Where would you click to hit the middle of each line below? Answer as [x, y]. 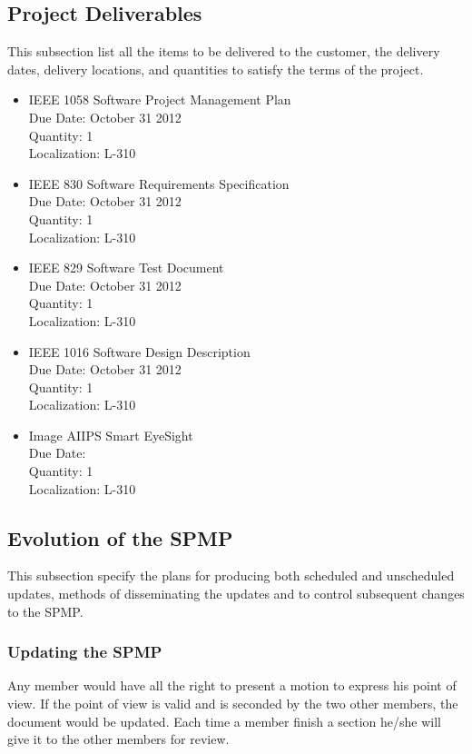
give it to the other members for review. [118, 739]
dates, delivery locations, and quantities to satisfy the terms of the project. [216, 69]
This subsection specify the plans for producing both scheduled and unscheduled [231, 575]
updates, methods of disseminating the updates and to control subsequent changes [236, 594]
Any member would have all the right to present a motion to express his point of [232, 685]
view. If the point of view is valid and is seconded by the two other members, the [233, 704]
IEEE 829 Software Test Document [126, 268]
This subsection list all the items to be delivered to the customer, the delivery [224, 51]
